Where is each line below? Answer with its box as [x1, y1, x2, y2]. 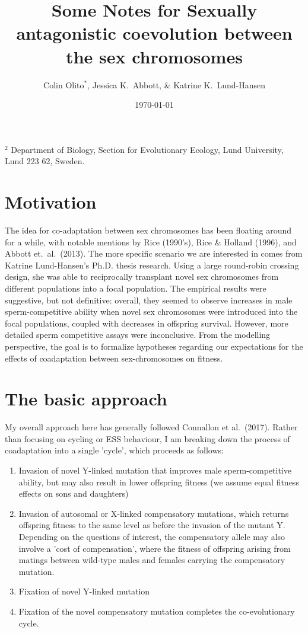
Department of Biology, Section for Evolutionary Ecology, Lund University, [11, 143, 284, 155]
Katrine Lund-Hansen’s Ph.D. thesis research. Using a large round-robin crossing [5, 258, 299, 271]
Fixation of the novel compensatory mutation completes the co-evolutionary [18, 605, 295, 617]
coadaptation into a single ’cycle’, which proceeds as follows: [5, 444, 224, 456]
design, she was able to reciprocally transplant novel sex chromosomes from [5, 270, 279, 283]
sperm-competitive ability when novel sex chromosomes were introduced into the [5, 305, 298, 318]
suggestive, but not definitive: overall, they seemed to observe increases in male [5, 293, 293, 306]
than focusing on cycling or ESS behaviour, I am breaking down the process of [5, 432, 290, 445]
